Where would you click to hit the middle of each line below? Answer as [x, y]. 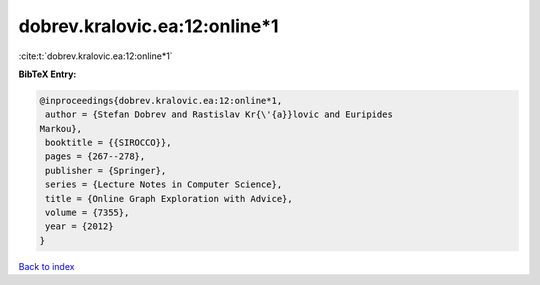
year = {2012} [79, 226]
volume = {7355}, [87, 213]
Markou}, [61, 128]
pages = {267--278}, [95, 156]
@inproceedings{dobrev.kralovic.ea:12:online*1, [161, 100]
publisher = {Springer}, [106, 170]
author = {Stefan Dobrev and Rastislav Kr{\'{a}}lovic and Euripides [219, 114]
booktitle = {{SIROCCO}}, [108, 143]
